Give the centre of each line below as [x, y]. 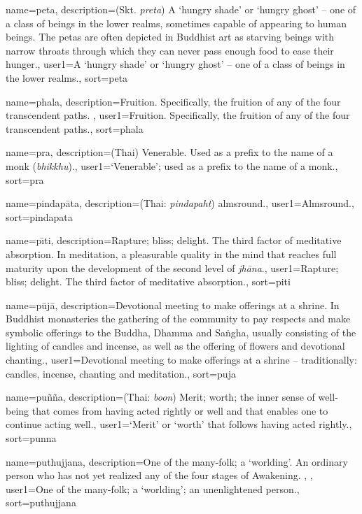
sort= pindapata [39, 216]
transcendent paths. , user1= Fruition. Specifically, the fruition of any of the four [178, 115]
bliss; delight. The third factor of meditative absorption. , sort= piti [148, 281]
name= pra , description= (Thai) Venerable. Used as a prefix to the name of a [169, 152]
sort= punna [31, 438]
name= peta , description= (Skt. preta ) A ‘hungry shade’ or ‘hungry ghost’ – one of [181, 9]
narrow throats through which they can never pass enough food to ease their [170, 50]
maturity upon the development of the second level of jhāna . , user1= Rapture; [172, 267]
